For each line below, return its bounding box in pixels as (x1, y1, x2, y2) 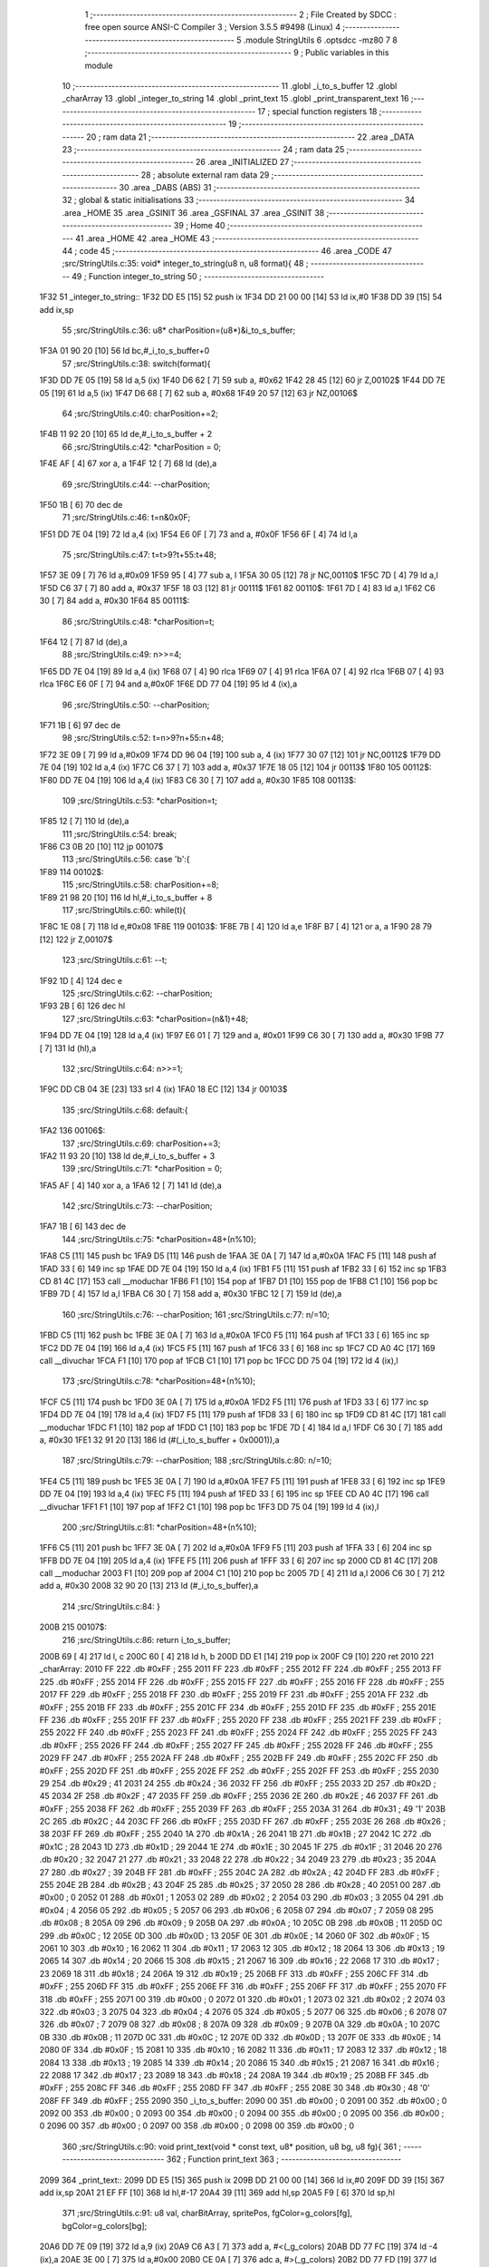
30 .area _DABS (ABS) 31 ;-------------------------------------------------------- (119, 182, 421, 193)
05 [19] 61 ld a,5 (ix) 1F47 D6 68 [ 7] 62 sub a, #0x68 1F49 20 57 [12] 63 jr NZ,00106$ (39, 387, 358, 398)
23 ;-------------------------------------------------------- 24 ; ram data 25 (62, 143, 345, 154)
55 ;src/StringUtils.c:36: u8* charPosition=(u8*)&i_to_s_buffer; (62, 325, 296, 336)
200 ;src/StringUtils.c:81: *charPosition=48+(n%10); (62, 1522, 257, 1532)
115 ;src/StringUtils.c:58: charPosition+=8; (62, 880, 219, 890)
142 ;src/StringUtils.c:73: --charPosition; (62, 1201, 213, 1211)
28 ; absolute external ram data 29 (140, 169, 270, 180)
